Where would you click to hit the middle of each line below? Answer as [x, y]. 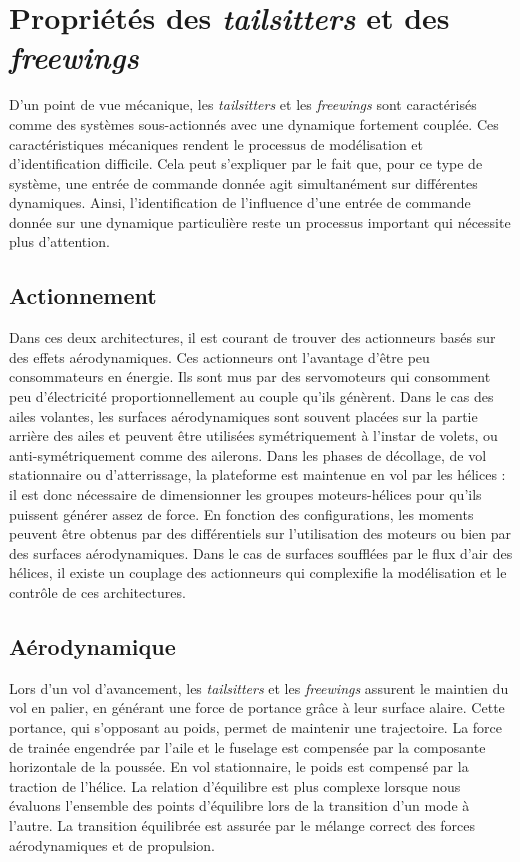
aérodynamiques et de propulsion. [112, 844]
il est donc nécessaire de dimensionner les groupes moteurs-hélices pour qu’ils [245, 494]
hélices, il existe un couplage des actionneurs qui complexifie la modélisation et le [258, 572]
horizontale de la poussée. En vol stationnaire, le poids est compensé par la [239, 766]
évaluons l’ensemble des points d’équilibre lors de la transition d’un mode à [239, 805]
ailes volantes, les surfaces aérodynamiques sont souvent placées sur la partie [243, 415]
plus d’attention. [59, 241]
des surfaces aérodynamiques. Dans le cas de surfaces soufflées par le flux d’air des [261, 552]
